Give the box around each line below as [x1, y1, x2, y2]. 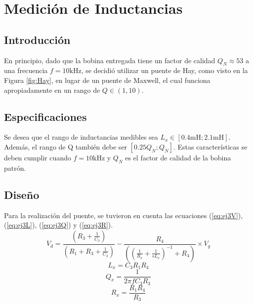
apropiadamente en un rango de [4, 84, 100, 95]
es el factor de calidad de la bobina [125, 152, 231, 162]
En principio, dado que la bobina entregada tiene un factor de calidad [4, 55, 215, 65]
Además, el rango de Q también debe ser [4, 141, 127, 152]
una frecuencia [4, 65, 48, 76]
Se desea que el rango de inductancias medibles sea [4, 132, 158, 142]
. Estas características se [173, 141, 248, 152]
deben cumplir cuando [4, 152, 71, 162]
